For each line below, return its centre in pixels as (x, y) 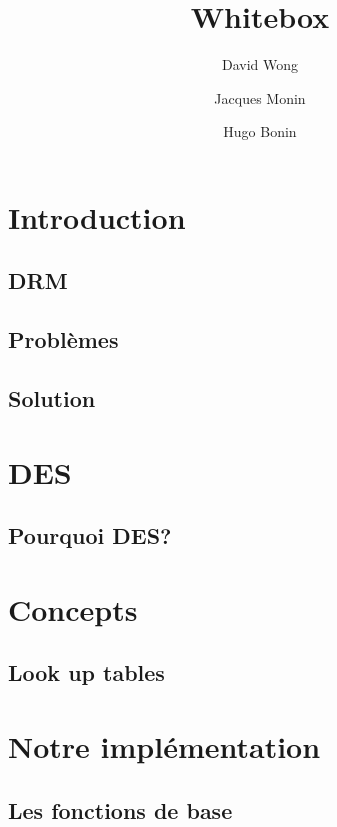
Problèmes (63, 339)
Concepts (73, 608)
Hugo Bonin (260, 131)
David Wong (260, 64)
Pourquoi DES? (90, 535)
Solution (52, 398)
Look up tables (86, 672)
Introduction (97, 216)
